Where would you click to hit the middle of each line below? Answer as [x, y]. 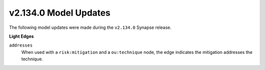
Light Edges [22, 36]
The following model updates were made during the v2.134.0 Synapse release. [90, 27]
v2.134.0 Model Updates [60, 13]
